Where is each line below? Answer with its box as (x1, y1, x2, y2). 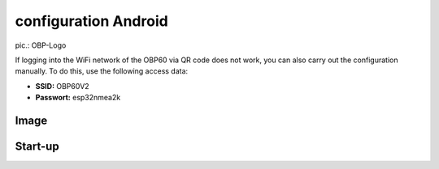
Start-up (15, 139, 60, 153)
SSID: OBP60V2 (35, 81, 89, 91)
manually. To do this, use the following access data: (15, 66, 189, 76)
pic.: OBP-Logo (15, 40, 67, 50)
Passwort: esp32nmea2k (35, 93, 121, 103)
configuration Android (15, 12, 168, 30)
